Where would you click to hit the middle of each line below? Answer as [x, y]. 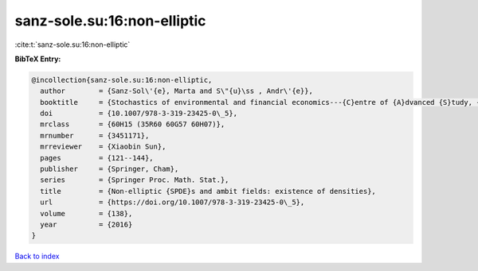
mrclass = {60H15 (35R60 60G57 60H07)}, [133, 124]
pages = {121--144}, [97, 158]
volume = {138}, [86, 213]
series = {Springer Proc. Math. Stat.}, [135, 180]
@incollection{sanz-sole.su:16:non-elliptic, [122, 80]
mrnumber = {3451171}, [95, 135]
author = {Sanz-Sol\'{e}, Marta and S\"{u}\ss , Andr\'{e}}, [177, 91]
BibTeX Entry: [38, 59]
